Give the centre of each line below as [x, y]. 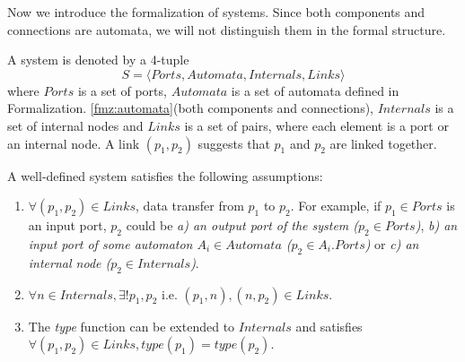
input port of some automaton [110, 243]
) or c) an [392, 243]
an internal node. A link [74, 143]
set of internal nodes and [75, 125]
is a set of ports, [122, 90]
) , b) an [436, 225]
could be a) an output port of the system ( [242, 225]
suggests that [234, 143]
